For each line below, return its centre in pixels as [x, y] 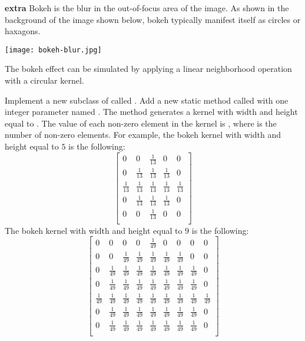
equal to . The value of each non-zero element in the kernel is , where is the [141, 123]
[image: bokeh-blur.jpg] [53, 50]
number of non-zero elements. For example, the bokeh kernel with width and [143, 135]
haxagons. [23, 31]
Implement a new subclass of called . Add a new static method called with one [147, 100]
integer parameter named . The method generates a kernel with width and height [151, 112]
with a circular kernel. [44, 80]
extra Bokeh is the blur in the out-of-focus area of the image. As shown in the [147, 8]
